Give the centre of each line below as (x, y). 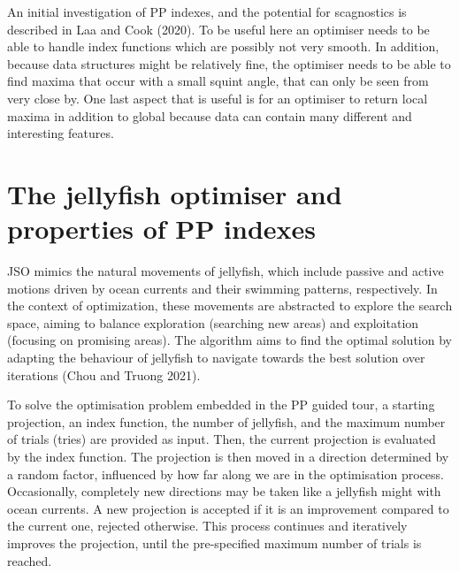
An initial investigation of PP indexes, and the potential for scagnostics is (207, 11)
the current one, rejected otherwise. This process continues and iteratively (207, 526)
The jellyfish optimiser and (175, 193)
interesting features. (61, 133)
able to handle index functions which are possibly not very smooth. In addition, (223, 46)
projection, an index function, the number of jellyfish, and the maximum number (226, 421)
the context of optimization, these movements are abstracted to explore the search (230, 306)
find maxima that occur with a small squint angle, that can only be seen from (218, 81)
